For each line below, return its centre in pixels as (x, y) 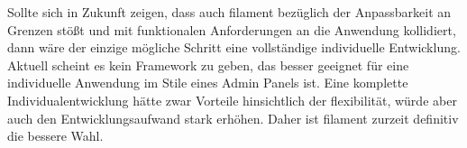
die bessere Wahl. (55, 136)
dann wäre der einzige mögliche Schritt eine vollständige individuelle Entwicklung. (234, 47)
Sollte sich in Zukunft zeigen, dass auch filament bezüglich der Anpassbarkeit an (229, 12)
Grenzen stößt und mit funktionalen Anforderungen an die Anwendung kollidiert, (232, 29)
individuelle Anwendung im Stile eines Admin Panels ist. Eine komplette (208, 83)
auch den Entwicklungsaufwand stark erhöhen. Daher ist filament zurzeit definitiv (233, 118)
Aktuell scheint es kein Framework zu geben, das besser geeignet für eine (208, 65)
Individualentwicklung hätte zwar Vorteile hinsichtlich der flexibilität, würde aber (232, 100)
